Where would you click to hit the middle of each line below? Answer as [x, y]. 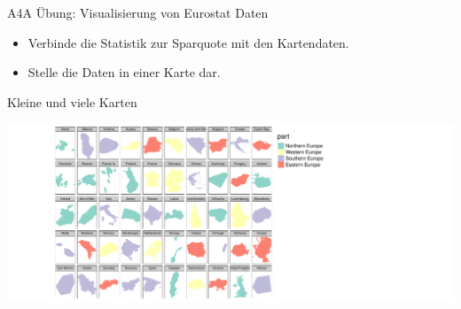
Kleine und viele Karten [72, 101]
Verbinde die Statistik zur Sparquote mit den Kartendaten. [188, 42]
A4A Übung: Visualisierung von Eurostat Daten [138, 12]
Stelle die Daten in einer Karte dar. [124, 72]
